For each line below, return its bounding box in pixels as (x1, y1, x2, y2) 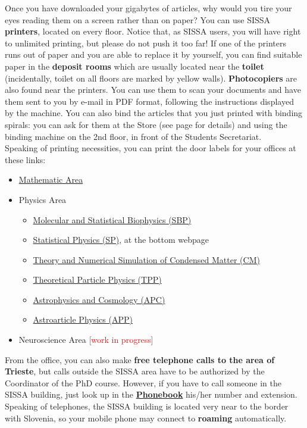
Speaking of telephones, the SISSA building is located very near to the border (5, 400, 289, 413)
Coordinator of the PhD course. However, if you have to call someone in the (5, 376, 282, 389)
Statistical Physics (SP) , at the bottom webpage (33, 233, 209, 246)
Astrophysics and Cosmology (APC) (33, 293, 165, 305)
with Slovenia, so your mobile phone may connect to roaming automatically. (5, 411, 287, 424)
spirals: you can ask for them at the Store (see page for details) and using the (5, 118, 287, 130)
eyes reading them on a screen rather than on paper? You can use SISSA (5, 13, 271, 26)
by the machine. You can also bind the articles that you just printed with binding (5, 107, 303, 119)
